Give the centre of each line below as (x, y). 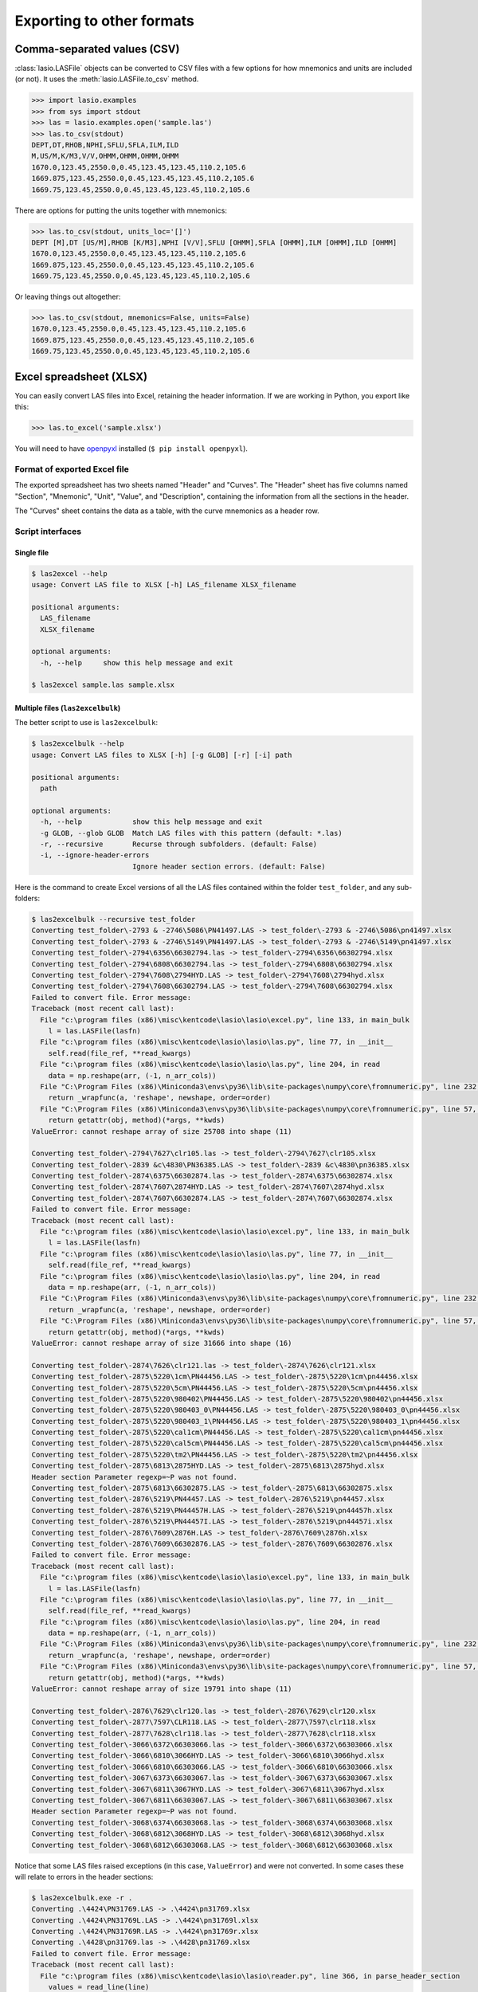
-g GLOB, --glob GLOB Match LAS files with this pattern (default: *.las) (191, 833)
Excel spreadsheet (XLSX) (81, 376)
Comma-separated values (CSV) (97, 49)
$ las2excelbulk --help (78, 744)
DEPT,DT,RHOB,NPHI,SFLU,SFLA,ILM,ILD (105, 145)
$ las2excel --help (69, 573)
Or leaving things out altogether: (68, 297)
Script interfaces (48, 531)
